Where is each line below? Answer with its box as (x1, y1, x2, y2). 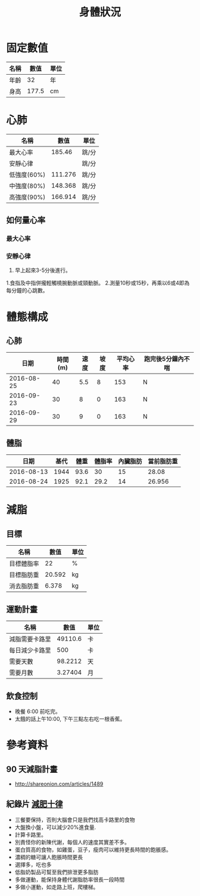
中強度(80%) (9, 182, 46, 190)
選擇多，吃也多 (14, 861, 52, 868)
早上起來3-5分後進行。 (14, 267, 71, 274)
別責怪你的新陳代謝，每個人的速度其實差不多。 (14, 838, 130, 846)
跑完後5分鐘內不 (143, 355, 190, 363)
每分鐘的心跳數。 (6, 287, 48, 294)
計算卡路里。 (14, 831, 46, 838)
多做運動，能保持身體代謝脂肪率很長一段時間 (14, 876, 125, 883)
